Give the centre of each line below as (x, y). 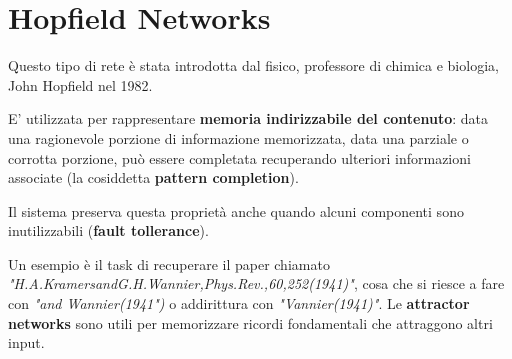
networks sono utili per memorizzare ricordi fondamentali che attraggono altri (250, 322)
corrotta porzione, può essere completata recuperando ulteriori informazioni (239, 157)
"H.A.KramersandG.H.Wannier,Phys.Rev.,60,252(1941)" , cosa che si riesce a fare (256, 283)
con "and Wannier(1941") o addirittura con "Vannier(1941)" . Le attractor (239, 303)
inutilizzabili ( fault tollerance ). (108, 230)
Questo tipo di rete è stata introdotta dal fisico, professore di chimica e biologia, (253, 65)
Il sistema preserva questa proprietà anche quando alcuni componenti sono (236, 210)
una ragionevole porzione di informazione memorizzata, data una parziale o (238, 137)
